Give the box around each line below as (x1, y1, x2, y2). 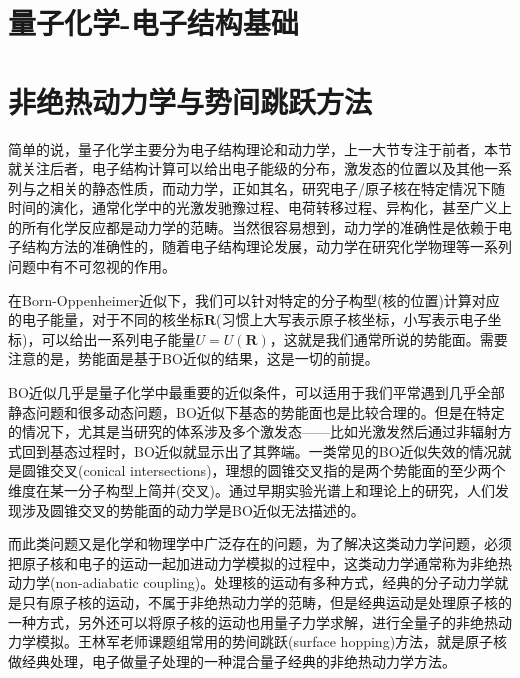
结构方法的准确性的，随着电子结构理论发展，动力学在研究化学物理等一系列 (21, 236, 512, 257)
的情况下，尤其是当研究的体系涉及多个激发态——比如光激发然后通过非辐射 (8, 421, 498, 442)
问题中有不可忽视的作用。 (8, 256, 176, 277)
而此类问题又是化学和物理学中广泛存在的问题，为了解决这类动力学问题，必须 (8, 533, 512, 554)
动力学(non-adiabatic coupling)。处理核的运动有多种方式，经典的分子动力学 (8, 572, 495, 593)
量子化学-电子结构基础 (8, 2, 299, 43)
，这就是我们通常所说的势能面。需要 (269, 328, 508, 349)
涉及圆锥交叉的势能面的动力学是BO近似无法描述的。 (21, 499, 365, 520)
